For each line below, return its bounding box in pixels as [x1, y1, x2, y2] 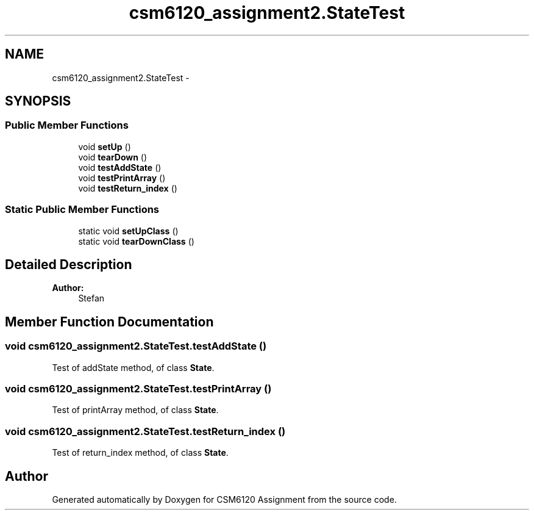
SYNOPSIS [5, 93, 71, 109]
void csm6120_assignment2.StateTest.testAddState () [5, 340, 267, 353]
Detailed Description [5, 256, 132, 272]
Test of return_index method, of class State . [52, 447, 229, 458]
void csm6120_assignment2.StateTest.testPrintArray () [5, 383, 272, 395]
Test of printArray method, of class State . [52, 405, 219, 416]
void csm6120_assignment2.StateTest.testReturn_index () [5, 425, 286, 438]
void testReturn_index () [78, 182, 177, 193]
